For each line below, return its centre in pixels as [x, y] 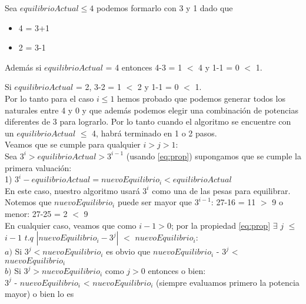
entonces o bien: [177, 271]
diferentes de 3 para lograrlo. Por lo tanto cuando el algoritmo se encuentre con [148, 121]
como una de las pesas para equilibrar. [221, 190]
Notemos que [28, 202]
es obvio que [128, 251]
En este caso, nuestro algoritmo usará [72, 190]
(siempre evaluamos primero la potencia [228, 282]
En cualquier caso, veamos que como [71, 225]
